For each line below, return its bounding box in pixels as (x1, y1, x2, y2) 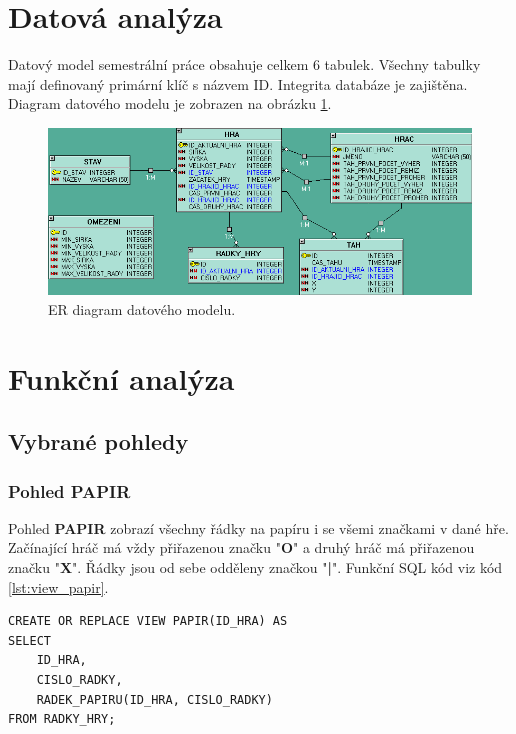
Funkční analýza (8, 357, 235, 398)
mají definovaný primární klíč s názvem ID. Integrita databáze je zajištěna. (8, 73, 468, 94)
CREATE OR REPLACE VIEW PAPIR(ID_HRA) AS (8, 614, 288, 629)
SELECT (8, 633, 51, 648)
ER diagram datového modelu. (48, 298, 236, 319)
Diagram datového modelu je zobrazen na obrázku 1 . (8, 93, 332, 114)
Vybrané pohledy (8, 426, 189, 457)
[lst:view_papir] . (8, 576, 109, 597)
